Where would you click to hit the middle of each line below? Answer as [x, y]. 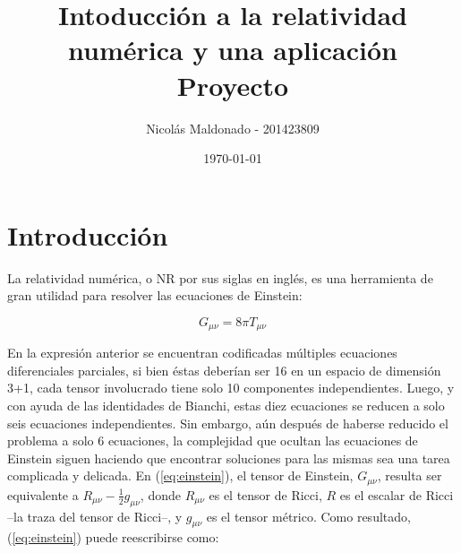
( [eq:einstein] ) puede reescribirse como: [113, 537]
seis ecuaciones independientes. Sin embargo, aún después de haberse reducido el [228, 423]
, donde [160, 494]
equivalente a [43, 494]
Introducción [88, 234]
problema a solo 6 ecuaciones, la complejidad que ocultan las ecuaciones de [213, 441]
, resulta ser [410, 475]
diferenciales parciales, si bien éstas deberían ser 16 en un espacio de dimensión [224, 370]
